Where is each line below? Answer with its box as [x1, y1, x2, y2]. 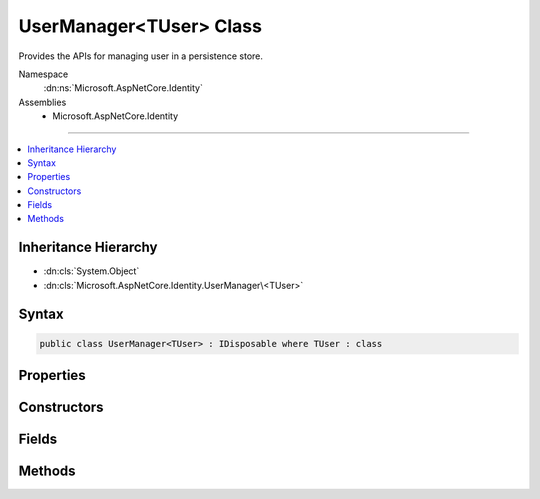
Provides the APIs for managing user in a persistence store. [18, 50, 264, 62]
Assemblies [18, 96, 67, 108]
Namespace [18, 68, 69, 80]
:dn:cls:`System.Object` [43, 265, 140, 277]
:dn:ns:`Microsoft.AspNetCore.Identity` [43, 82, 204, 94]
